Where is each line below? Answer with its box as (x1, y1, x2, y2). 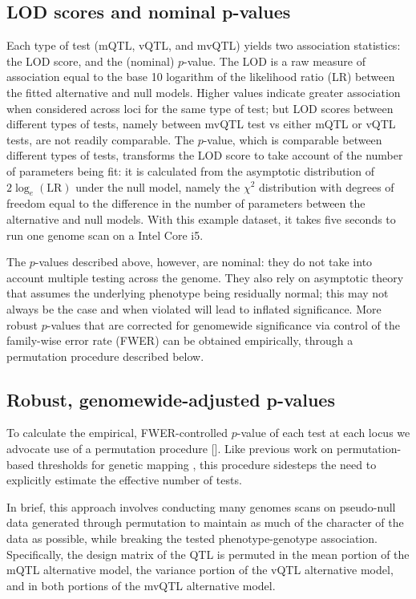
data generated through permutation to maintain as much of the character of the (6, 514, 404, 531)
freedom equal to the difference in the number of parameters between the (6, 195, 366, 212)
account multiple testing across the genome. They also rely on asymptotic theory (6, 269, 404, 285)
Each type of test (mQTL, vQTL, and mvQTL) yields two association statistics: (6, 37, 401, 54)
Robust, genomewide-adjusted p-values (6, 387, 335, 411)
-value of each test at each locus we (236, 424, 410, 441)
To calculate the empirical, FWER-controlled (6, 424, 228, 441)
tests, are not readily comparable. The (6, 131, 194, 148)
